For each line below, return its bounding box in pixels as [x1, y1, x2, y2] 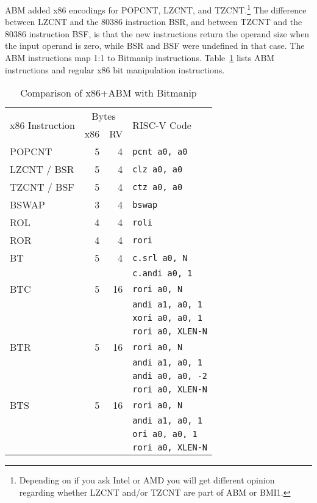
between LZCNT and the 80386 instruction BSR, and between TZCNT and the [5, 15, 302, 28]
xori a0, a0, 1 [132, 313, 202, 323]
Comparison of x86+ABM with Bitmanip [20, 86, 197, 100]
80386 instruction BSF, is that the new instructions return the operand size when [5, 27, 310, 40]
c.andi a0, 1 [132, 268, 193, 279]
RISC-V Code [132, 117, 191, 132]
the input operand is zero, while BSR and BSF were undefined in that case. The [5, 39, 305, 52]
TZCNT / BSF [10, 180, 74, 194]
